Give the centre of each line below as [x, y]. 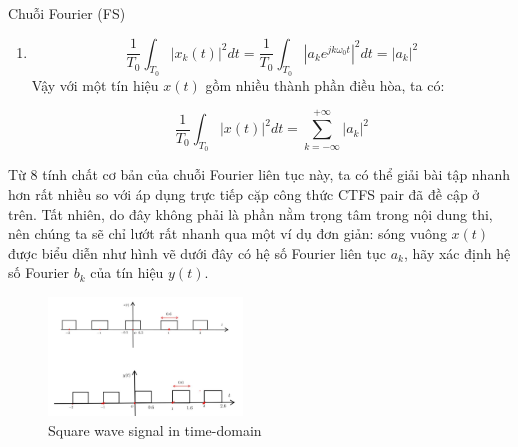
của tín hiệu [127, 272]
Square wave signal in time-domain [155, 429]
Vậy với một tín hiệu [95, 84]
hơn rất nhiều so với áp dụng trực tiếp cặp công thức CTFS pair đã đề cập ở [244, 193]
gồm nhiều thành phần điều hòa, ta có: [325, 84]
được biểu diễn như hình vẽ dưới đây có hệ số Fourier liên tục [197, 252]
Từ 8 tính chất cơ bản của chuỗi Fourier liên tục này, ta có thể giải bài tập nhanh [259, 174]
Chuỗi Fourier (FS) [67, 13]
